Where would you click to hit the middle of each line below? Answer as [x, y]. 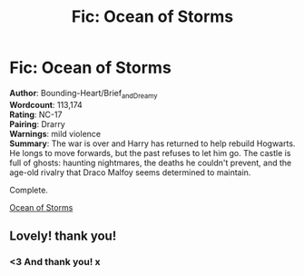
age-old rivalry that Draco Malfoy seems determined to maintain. [130, 172]
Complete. [29, 190]
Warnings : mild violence [55, 133]
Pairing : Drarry [37, 123]
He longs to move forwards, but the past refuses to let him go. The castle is [150, 153]
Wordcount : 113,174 [46, 104]
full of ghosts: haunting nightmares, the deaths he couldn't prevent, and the [151, 163]
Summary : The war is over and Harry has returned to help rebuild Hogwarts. [152, 143]
